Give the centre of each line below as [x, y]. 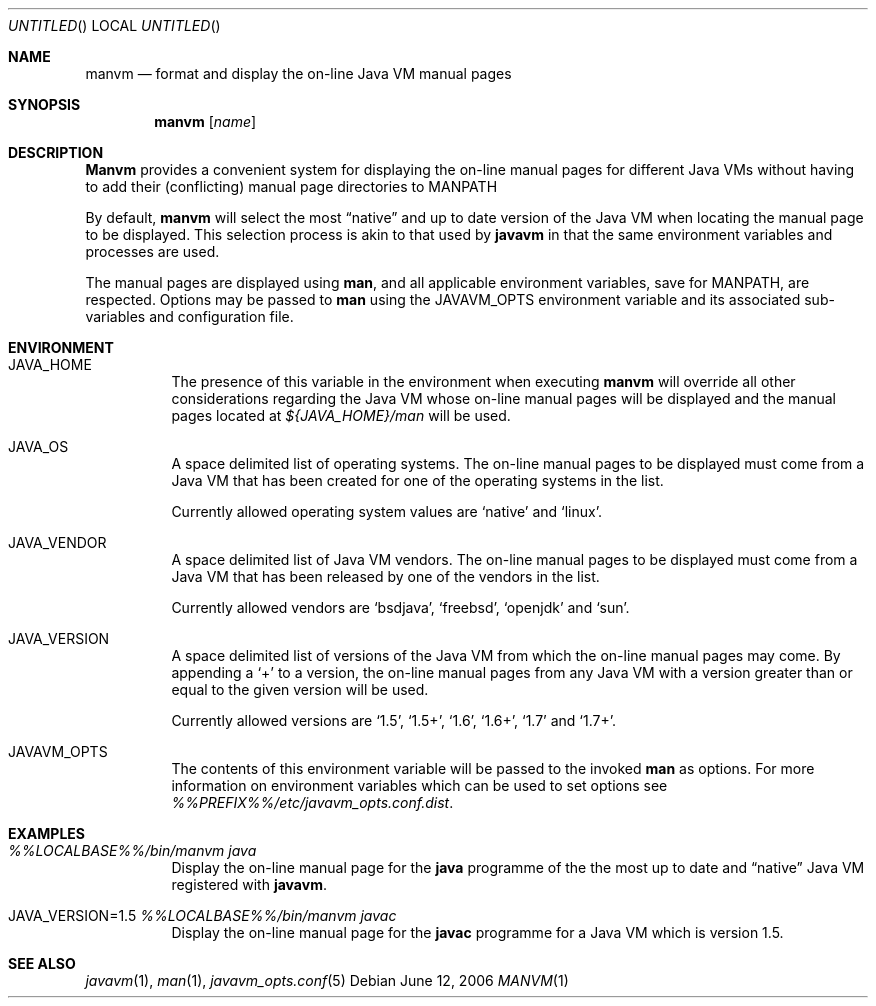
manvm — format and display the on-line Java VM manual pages [298, 73]
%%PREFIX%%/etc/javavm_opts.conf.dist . [312, 802]
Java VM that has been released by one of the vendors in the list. [385, 576]
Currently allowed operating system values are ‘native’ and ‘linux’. [386, 511]
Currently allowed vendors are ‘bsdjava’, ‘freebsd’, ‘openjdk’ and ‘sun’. [400, 607]
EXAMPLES [46, 833]
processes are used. [152, 251]
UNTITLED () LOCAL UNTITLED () [114, 25]
